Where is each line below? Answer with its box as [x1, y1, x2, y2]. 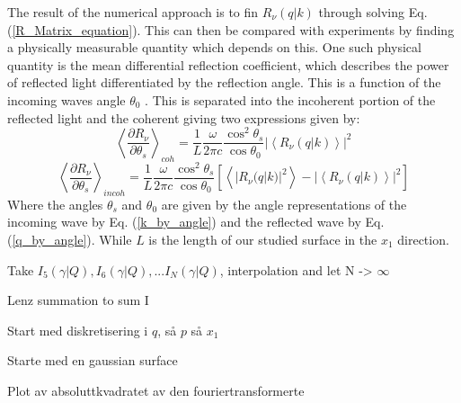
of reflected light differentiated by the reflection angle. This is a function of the [7, 73, 441, 92]
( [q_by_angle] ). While [7, 230, 132, 249]
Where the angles [7, 194, 103, 213]
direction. [397, 230, 449, 249]
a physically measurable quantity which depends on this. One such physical [7, 38, 421, 57]
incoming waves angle [7, 90, 126, 109]
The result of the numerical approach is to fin [7, 3, 259, 21]
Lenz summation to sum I [7, 291, 149, 309]
